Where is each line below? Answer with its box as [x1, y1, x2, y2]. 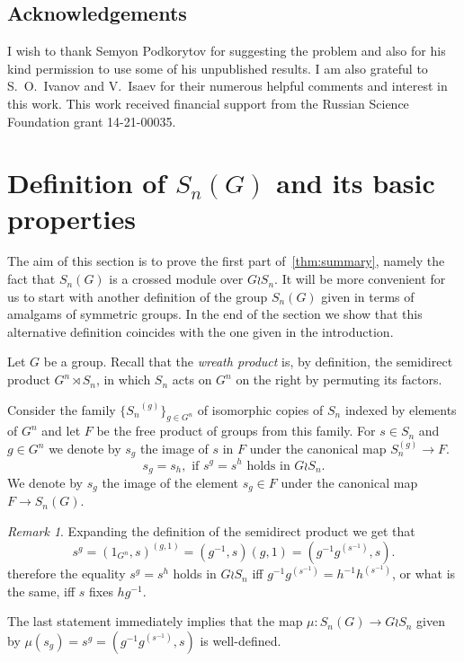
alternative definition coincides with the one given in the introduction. [7, 322, 394, 340]
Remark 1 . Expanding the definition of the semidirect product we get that [7, 522, 415, 541]
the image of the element [102, 473, 239, 492]
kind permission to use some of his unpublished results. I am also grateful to [7, 58, 428, 77]
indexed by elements [344, 400, 457, 419]
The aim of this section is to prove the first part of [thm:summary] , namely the [7, 252, 445, 270]
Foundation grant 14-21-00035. [7, 111, 176, 130]
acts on [172, 370, 212, 389]
